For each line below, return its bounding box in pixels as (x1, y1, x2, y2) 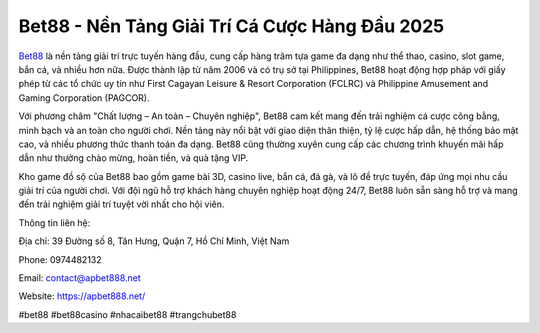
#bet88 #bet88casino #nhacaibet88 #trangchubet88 (18, 308, 237, 320)
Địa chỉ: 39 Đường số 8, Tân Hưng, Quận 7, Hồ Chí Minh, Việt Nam (18, 235, 290, 247)
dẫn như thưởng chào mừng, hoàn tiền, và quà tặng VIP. (18, 152, 249, 164)
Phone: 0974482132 (18, 253, 102, 265)
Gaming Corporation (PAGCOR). (18, 91, 150, 104)
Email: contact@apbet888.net (18, 272, 142, 284)
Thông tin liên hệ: (18, 216, 91, 229)
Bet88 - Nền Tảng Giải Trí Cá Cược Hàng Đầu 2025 (18, 15, 445, 37)
